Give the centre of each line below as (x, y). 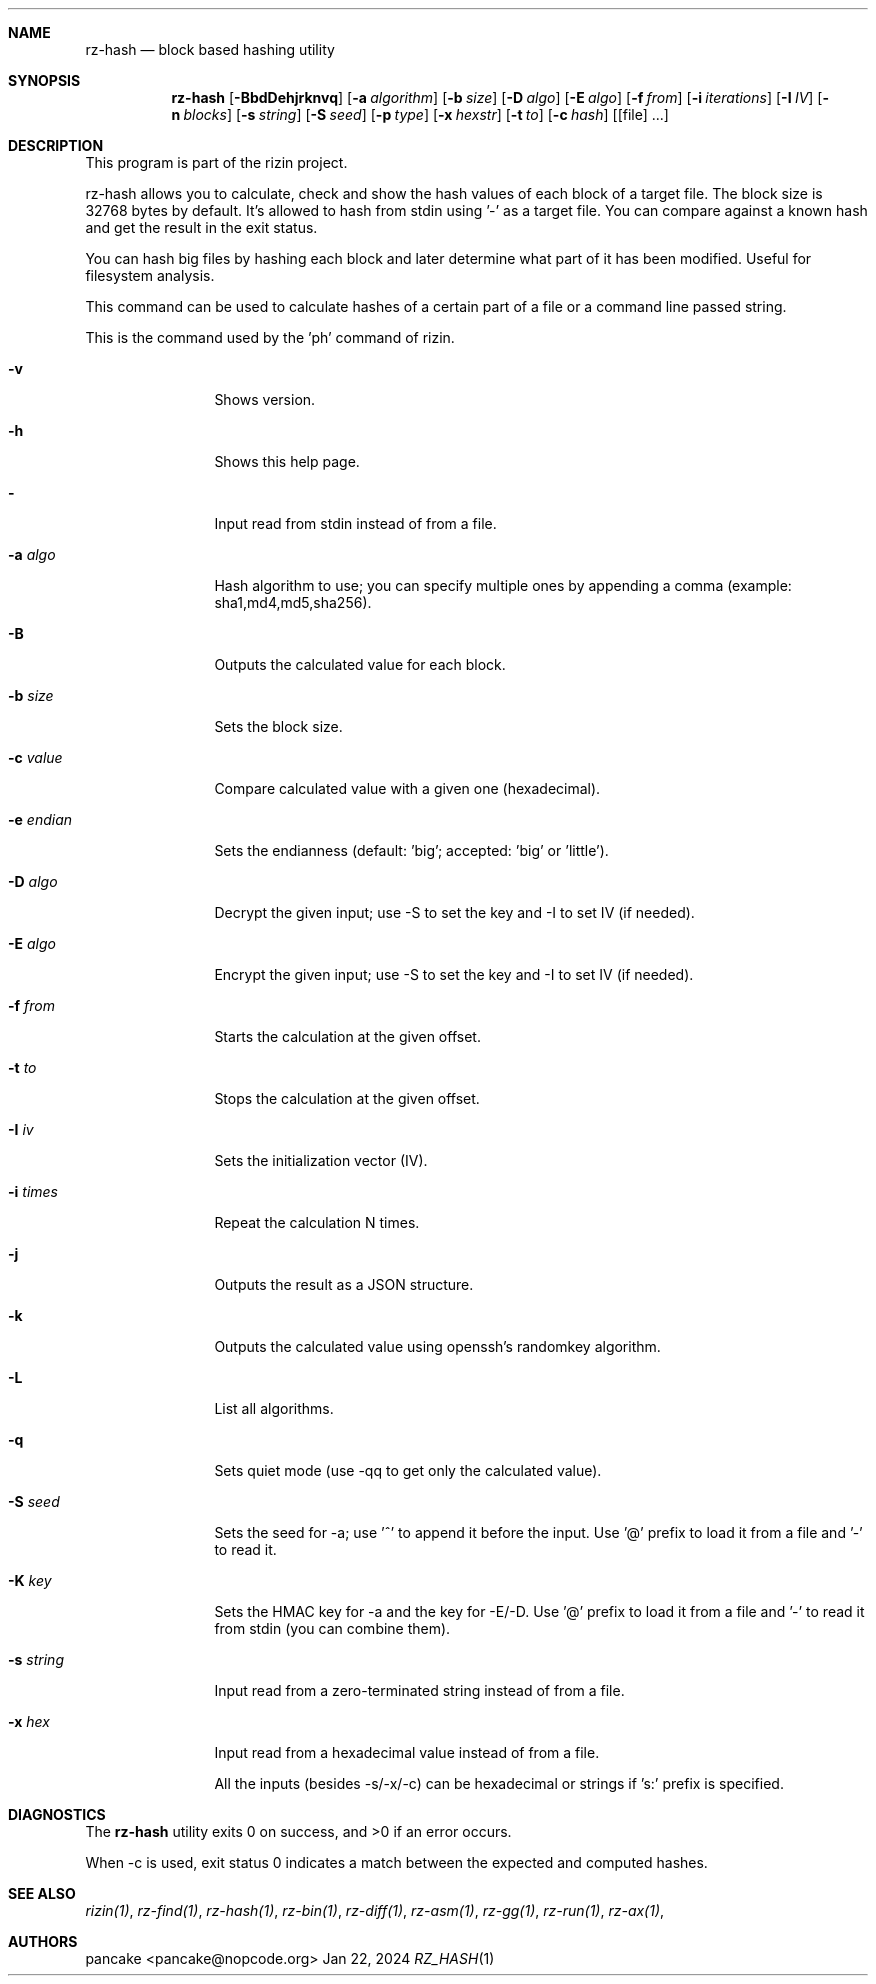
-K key (30, 1580)
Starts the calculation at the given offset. (347, 1036)
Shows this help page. (287, 461)
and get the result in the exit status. (201, 227)
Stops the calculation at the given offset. (347, 1098)
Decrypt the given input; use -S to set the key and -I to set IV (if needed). (454, 912)
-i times (33, 1191)
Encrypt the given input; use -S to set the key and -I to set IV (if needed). (454, 974)
